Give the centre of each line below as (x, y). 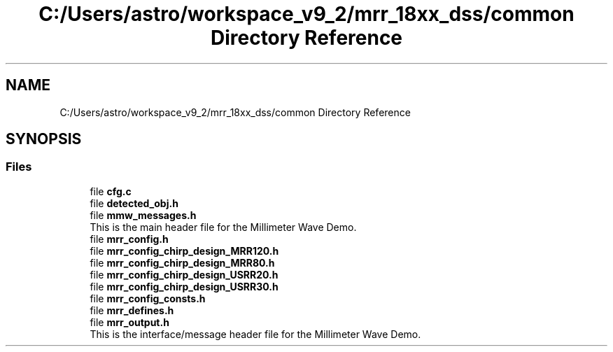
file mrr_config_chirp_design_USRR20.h (184, 274)
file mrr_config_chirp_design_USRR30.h (184, 286)
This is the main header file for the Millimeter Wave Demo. (223, 227)
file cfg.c (111, 191)
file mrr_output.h (129, 322)
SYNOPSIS (44, 139)
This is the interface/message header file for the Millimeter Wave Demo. (255, 334)
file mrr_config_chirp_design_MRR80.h (182, 262)
